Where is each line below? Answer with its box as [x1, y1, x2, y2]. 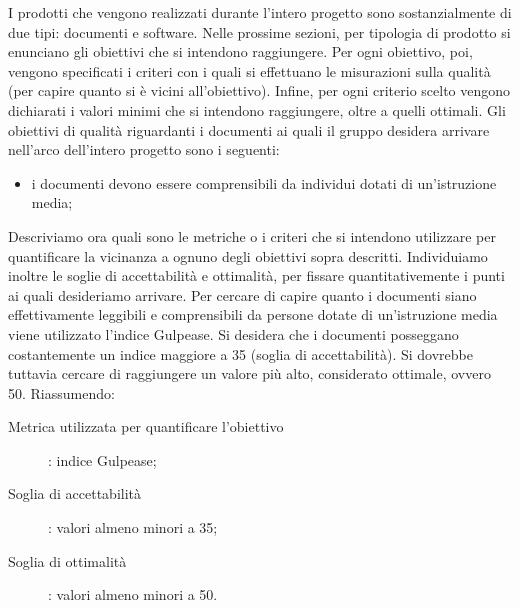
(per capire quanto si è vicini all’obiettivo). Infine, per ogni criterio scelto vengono [8, 80, 511, 101]
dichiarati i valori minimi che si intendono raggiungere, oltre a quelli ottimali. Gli [8, 99, 506, 120]
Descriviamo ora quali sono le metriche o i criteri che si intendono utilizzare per [8, 225, 496, 246]
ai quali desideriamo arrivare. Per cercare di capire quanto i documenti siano [8, 284, 477, 305]
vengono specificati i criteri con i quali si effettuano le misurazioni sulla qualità [8, 60, 491, 81]
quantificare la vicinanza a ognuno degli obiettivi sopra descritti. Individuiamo [8, 245, 488, 266]
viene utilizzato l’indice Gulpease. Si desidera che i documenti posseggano [8, 323, 459, 344]
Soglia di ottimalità [8, 550, 127, 571]
